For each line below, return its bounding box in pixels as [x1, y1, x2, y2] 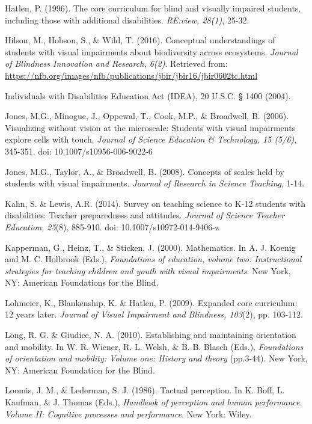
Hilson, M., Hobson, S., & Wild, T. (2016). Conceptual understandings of [5, 34, 275, 46]
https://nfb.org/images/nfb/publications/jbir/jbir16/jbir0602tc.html [5, 69, 258, 81]
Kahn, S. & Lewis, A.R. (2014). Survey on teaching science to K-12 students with [5, 197, 306, 209]
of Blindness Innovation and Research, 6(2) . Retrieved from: [5, 57, 228, 70]
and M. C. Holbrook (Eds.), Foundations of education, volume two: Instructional [5, 253, 302, 265]
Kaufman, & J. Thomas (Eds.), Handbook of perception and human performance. [5, 396, 302, 408]
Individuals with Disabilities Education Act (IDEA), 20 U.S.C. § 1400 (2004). [5, 89, 291, 102]
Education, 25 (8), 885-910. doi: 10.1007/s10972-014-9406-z [5, 220, 219, 233]
